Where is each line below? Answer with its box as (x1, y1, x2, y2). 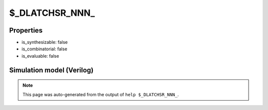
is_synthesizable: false (21, 39, 68, 45)
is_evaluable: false (21, 53, 60, 59)
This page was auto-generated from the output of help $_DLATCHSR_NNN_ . (22, 91, 179, 97)
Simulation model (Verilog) (9, 66, 94, 74)
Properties (9, 26, 43, 35)
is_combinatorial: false (21, 46, 67, 52)
